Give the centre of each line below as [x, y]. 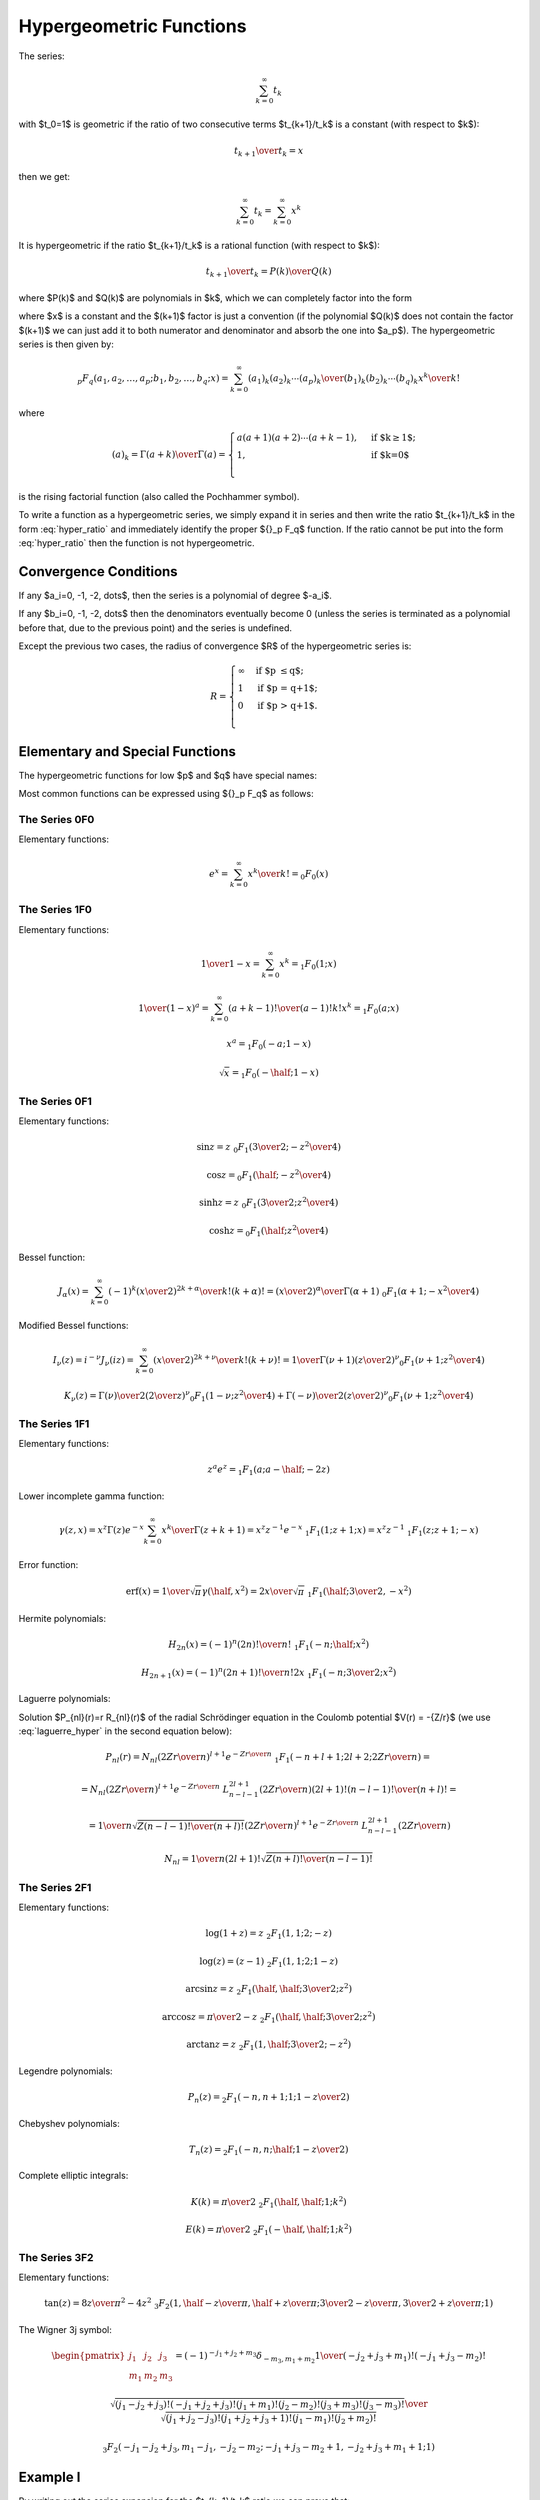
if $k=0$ [390, 455]
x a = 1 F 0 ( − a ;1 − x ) [269, 1044]
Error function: [48, 1564]
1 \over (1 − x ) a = [174, 1007]
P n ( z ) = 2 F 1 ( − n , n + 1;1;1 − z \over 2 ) [268, 2098]
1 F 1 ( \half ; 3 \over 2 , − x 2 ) [359, 1592]
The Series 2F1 [55, 1887]
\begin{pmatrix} [88, 2356]
